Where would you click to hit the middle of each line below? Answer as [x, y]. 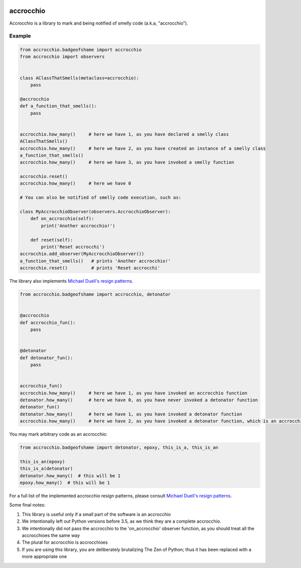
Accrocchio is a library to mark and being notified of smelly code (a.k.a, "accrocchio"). [99, 23]
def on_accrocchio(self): [62, 219]
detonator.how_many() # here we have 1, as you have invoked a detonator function [131, 414]
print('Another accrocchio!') [78, 226]
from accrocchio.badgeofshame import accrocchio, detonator [95, 295]
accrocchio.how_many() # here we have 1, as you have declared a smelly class [124, 134]
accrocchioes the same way [51, 535]
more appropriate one [44, 556]
